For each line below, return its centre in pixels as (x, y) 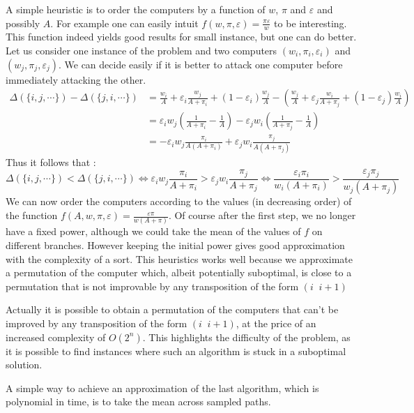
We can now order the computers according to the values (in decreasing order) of (179, 201)
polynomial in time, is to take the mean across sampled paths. (138, 401)
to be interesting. (310, 23)
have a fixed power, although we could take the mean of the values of (153, 231)
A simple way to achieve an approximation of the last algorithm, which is (162, 388)
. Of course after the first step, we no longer (262, 215)
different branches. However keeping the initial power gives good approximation (175, 245)
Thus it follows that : (51, 162)
